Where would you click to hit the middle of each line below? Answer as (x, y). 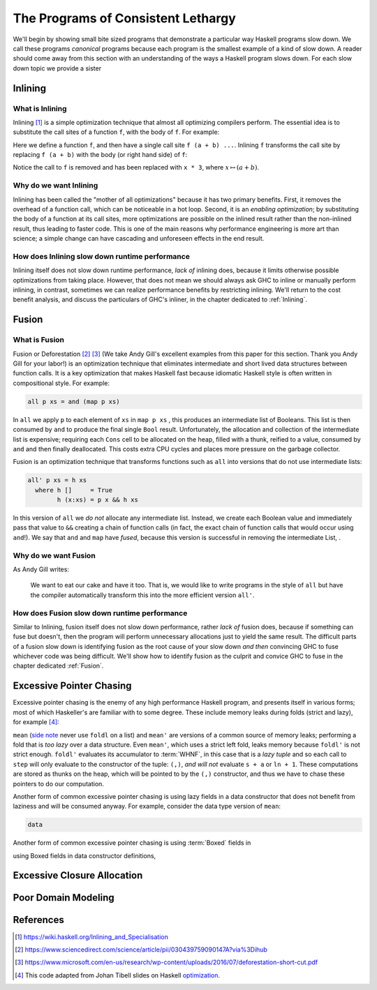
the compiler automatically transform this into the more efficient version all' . (142, 595)
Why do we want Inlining (56, 186)
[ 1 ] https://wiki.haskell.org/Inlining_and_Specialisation (92, 937)
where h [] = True (74, 490)
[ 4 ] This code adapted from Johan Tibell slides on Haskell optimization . (117, 975)
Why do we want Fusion (54, 555)
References (38, 920)
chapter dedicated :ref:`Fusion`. (58, 666)
